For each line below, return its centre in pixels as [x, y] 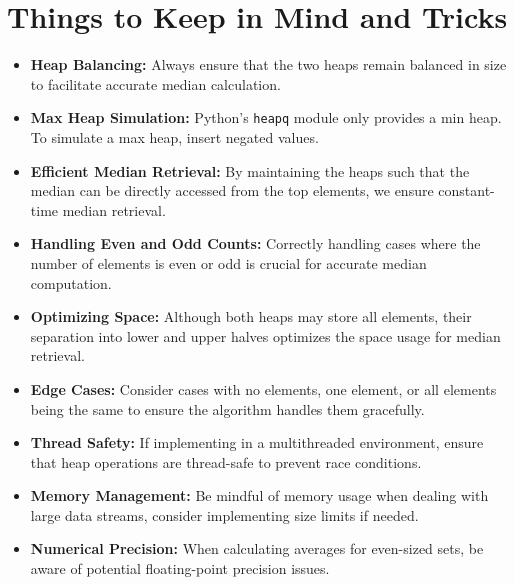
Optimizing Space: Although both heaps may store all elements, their [251, 316]
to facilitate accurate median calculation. [155, 83]
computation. [71, 282]
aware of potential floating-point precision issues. [180, 568]
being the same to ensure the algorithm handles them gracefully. [227, 408]
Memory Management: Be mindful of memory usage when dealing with [259, 495]
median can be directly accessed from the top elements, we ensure [232, 190]
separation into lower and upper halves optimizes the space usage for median [265, 335]
